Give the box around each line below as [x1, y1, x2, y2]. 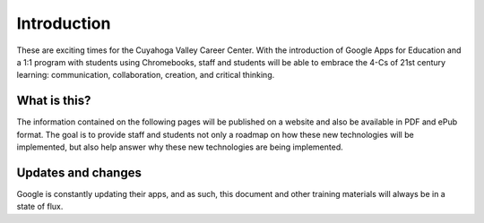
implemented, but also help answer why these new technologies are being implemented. [16, 142, 344, 152]
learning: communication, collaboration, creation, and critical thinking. [16, 70, 275, 81]
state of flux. [16, 202, 64, 212]
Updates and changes [16, 165, 143, 180]
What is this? [16, 93, 91, 108]
